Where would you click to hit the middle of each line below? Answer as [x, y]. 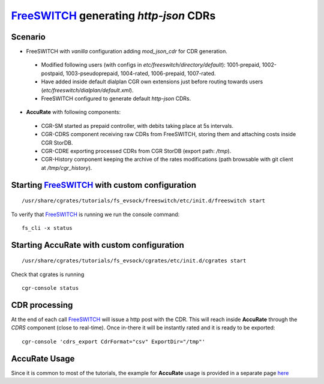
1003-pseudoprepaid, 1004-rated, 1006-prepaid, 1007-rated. [141, 73]
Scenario [28, 37]
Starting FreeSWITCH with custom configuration [104, 185]
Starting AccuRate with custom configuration [97, 245]
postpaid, [53, 73]
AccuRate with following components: [73, 112]
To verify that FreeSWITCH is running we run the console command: [95, 214]
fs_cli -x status [47, 228]
